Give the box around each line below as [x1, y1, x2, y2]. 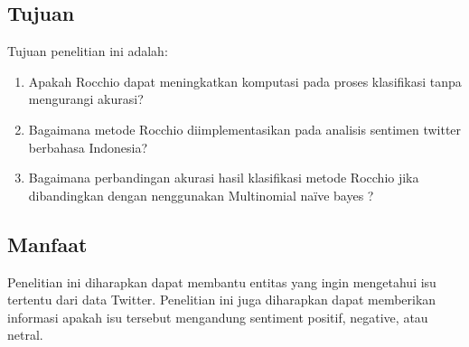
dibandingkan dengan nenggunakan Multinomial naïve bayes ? [28, 185, 374, 204]
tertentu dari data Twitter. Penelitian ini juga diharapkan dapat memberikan [7, 290, 436, 309]
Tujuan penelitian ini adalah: [7, 42, 168, 61]
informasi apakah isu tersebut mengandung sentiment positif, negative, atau [7, 307, 428, 326]
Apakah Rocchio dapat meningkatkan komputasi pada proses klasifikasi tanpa [28, 71, 462, 90]
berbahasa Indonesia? [28, 137, 148, 156]
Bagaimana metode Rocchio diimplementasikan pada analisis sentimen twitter [28, 119, 462, 138]
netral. [7, 325, 43, 344]
